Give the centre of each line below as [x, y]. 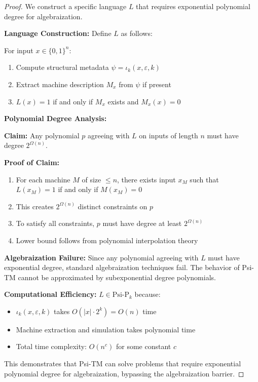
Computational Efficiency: [50, 294]
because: [148, 294]
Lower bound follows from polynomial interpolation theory [107, 240]
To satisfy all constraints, [55, 223]
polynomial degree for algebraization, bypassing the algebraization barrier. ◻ [124, 373]
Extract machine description [60, 84]
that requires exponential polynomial [193, 6]
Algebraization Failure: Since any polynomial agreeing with [101, 257]
